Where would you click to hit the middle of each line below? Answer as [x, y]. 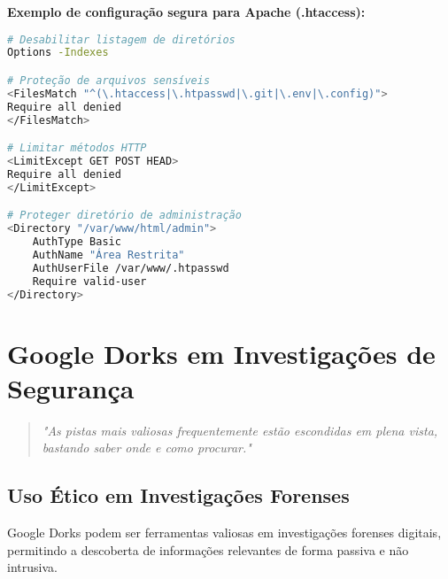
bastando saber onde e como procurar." [147, 448]
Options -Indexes [58, 53]
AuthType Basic [77, 242]
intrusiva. [32, 567]
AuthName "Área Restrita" [108, 255]
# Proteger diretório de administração [124, 216]
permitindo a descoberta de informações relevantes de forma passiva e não [208, 549]
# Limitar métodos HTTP [77, 148]
